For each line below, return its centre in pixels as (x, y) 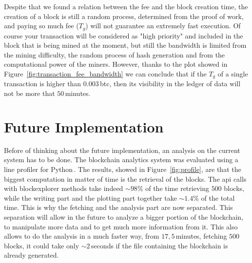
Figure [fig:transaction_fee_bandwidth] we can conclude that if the (105, 74)
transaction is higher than (43, 84)
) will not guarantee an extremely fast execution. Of (163, 26)
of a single (233, 74)
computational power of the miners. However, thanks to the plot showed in (116, 64)
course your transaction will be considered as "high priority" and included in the (124, 35)
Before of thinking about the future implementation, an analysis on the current (122, 150)
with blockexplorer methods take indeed (64, 188)
